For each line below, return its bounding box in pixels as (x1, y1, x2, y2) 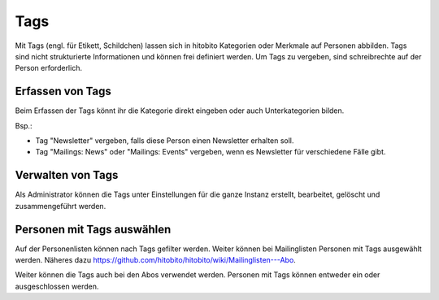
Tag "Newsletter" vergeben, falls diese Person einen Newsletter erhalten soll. (35, 136, 294, 146)
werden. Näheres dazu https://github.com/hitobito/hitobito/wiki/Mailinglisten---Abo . (15, 255, 296, 264)
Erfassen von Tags (15, 85, 111, 98)
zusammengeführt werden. (15, 201, 106, 211)
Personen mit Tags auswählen (15, 222, 172, 236)
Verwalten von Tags (15, 168, 119, 182)
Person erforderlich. (15, 63, 83, 73)
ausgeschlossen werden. (15, 281, 99, 291)
